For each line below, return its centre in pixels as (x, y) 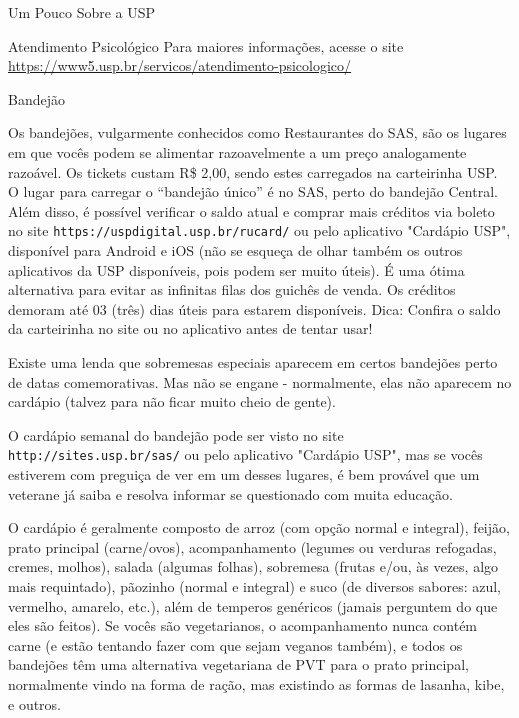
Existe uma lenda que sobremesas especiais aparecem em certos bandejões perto (253, 361)
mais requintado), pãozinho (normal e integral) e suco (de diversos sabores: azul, (254, 586)
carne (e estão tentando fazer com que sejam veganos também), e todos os (235, 644)
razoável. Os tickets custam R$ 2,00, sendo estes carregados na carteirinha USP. (253, 171)
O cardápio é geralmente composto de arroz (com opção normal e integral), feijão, (259, 527)
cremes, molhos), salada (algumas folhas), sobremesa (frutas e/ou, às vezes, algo (253, 566)
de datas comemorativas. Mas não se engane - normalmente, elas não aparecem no (260, 381)
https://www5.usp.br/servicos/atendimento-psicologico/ (180, 65)
